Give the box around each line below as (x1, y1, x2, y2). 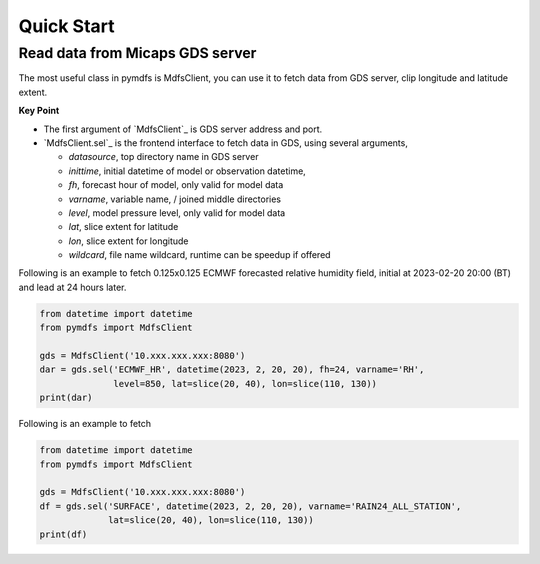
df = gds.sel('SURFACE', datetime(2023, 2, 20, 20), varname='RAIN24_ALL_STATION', (39, 500, 462, 512)
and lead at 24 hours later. (18, 281, 127, 293)
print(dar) (39, 392, 93, 404)
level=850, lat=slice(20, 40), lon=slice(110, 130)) (113, 378, 378, 389)
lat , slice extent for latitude (68, 221, 179, 233)
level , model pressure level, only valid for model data (68, 206, 286, 219)
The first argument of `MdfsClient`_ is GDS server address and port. (43, 123, 323, 135)
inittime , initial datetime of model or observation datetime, (68, 165, 307, 177)
